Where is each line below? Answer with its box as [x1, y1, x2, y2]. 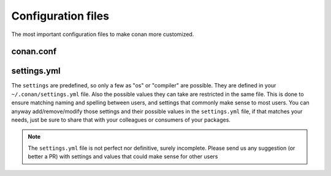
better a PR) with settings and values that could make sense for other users [28, 153, 218, 160]
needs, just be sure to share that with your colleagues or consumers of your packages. [11, 116, 231, 123]
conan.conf [11, 46, 57, 57]
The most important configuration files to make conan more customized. [11, 31, 194, 38]
